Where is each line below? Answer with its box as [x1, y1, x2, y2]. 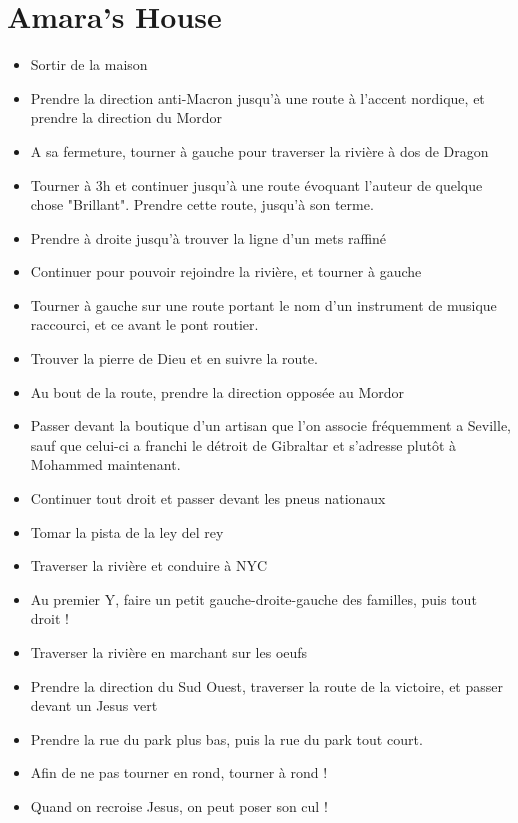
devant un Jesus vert [30, 695, 158, 716]
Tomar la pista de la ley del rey [30, 521, 224, 542]
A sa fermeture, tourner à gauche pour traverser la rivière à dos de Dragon [30, 140, 489, 161]
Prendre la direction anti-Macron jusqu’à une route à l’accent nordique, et [30, 87, 485, 108]
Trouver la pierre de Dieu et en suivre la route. [30, 348, 318, 369]
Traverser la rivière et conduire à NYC [30, 555, 268, 576]
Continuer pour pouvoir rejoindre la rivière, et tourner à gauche [30, 261, 422, 282]
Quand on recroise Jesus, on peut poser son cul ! [30, 795, 328, 816]
